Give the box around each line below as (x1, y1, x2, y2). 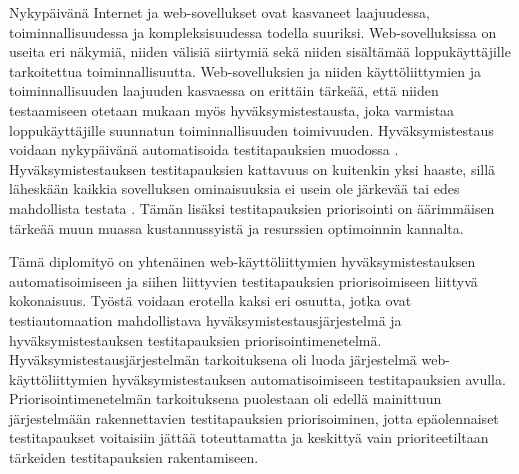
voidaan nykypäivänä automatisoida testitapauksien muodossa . (9, 139, 399, 160)
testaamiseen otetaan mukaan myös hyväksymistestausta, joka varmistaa (9, 99, 455, 120)
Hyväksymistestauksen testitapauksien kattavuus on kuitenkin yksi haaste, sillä (9, 158, 496, 179)
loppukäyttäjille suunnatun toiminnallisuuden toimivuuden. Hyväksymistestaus (9, 119, 494, 140)
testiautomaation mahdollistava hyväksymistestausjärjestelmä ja (9, 309, 402, 330)
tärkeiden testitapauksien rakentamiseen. (9, 447, 259, 468)
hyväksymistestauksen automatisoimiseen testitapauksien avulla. (112, 368, 506, 389)
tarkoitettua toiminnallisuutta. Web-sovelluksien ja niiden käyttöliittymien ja (9, 60, 482, 81)
